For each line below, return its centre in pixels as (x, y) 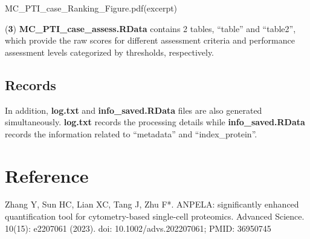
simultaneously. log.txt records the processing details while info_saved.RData (155, 122)
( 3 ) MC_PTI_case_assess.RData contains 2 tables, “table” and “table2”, (150, 28)
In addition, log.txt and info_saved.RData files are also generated (134, 110)
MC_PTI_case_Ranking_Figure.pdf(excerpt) (91, 8)
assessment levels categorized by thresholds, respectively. (110, 52)
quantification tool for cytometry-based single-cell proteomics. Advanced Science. (155, 216)
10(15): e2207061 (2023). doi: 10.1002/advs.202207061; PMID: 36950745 (138, 228)
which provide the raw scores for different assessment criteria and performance (150, 40)
